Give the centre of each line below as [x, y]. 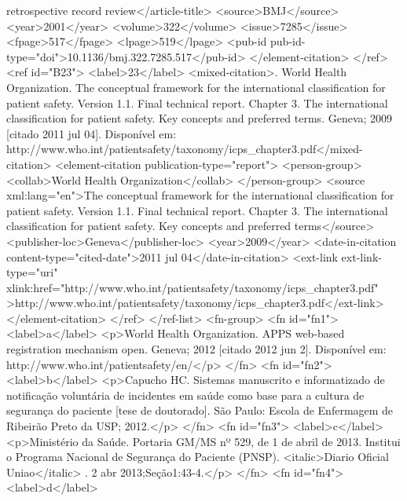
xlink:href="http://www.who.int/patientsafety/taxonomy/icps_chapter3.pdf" [192, 287]
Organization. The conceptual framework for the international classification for [196, 87]
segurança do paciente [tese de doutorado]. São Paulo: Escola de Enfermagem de [200, 410]
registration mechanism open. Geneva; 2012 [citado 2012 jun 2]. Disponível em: [196, 349]
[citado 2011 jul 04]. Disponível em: [92, 133]
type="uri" [32, 272]
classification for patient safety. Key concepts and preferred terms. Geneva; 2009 [200, 118]
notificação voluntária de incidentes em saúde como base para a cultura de [185, 395]
